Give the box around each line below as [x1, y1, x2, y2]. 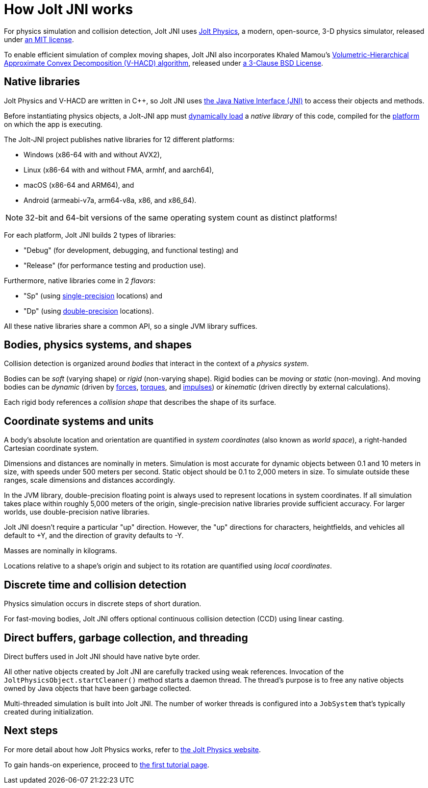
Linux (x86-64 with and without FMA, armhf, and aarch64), [24, 165, 214, 174]
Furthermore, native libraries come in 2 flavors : [4, 276, 156, 285]
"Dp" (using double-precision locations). [24, 306, 154, 315]
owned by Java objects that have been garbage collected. [4, 684, 191, 692]
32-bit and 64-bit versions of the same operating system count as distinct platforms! [25, 212, 337, 222]
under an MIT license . [4, 35, 74, 44]
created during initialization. [4, 707, 94, 716]
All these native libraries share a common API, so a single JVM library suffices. [4, 321, 257, 330]
